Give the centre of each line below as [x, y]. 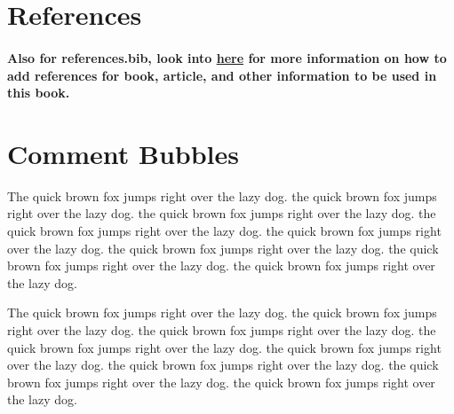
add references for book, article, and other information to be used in [222, 75]
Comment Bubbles [123, 153]
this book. [39, 93]
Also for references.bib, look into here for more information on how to [227, 57]
